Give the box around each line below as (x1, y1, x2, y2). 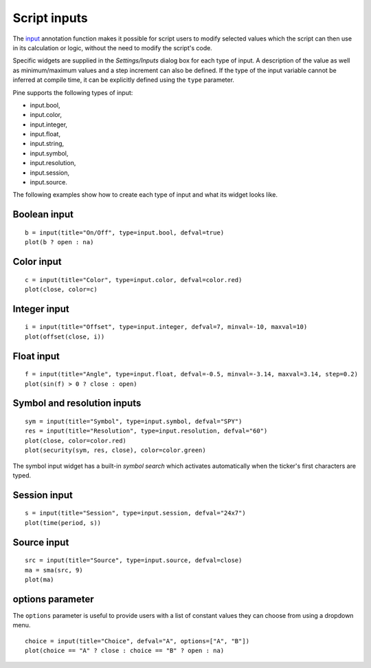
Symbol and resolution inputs (12, 398, 142, 409)
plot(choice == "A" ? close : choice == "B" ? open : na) (25, 647, 225, 655)
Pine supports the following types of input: (12, 88, 133, 96)
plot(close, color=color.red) (25, 437, 127, 444)
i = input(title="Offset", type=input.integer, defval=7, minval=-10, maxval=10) (25, 323, 308, 331)
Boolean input (12, 208, 74, 220)
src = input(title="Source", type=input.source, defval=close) (25, 557, 243, 564)
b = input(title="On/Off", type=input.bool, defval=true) (25, 228, 225, 237)
